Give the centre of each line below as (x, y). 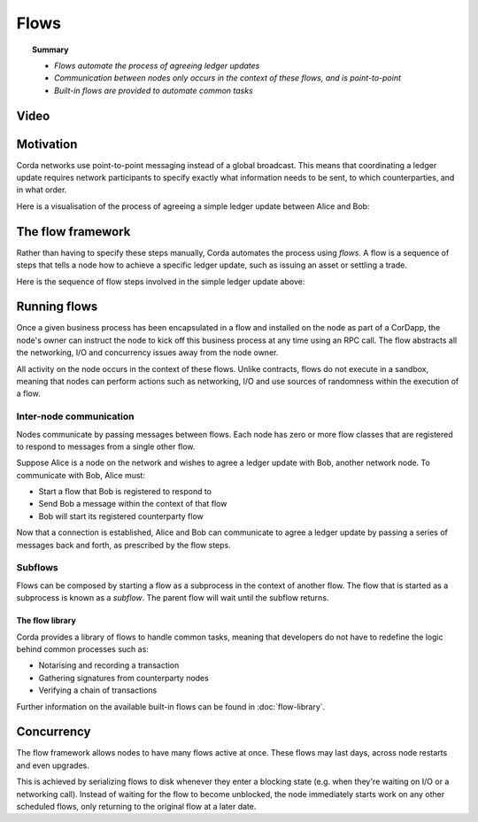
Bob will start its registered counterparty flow (121, 516)
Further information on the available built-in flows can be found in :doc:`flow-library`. (171, 706)
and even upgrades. (53, 765)
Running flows (57, 307)
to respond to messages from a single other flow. (106, 446)
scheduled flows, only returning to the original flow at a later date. (136, 806)
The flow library (46, 621)
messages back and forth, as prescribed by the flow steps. (124, 545)
